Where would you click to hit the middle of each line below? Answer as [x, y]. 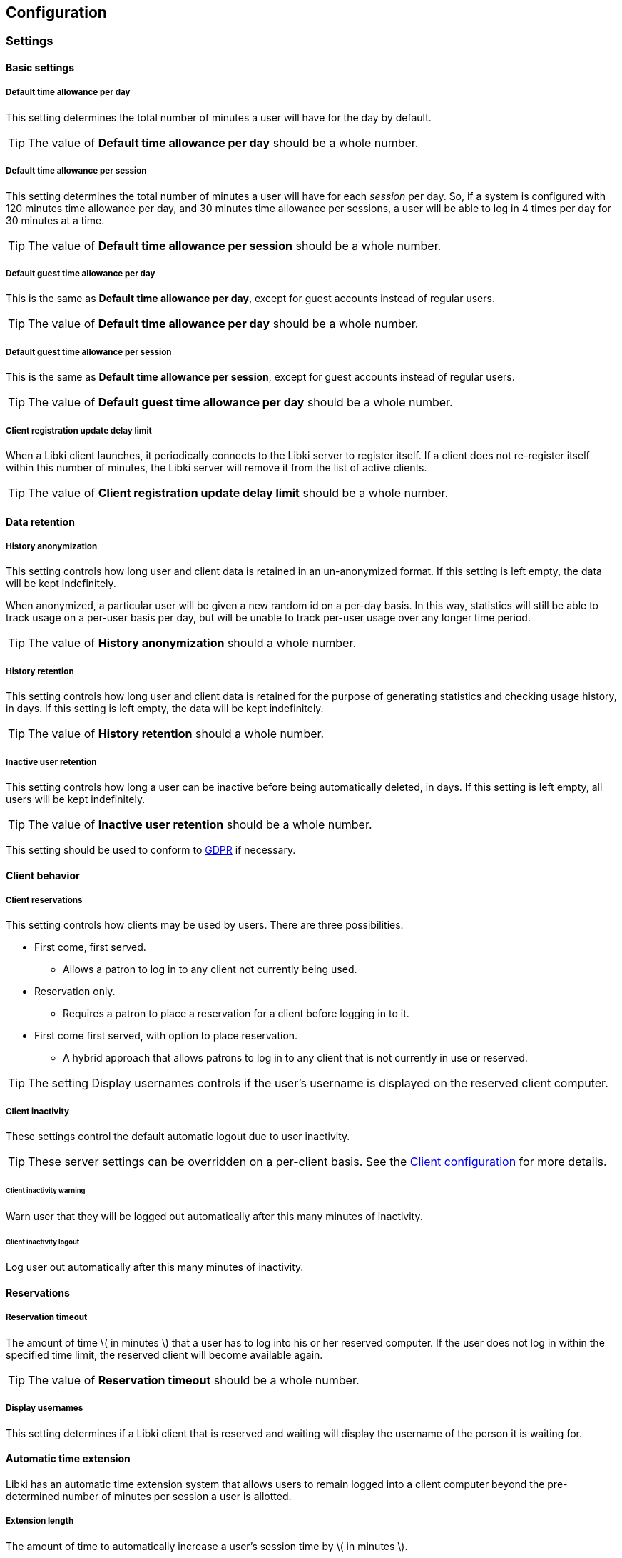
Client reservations [44, 900]
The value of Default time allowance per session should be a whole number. [235, 245]
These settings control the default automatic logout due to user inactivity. [178, 1137]
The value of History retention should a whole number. [176, 734]
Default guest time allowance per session [89, 352]
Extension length [40, 1521]
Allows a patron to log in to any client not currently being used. [210, 969]
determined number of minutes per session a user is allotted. [149, 1496]
